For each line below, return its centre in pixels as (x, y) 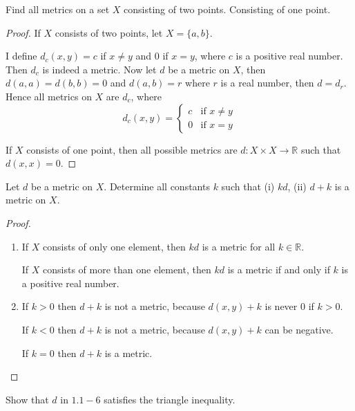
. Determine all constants (157, 186)
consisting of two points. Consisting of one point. (227, 9)
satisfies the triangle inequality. (170, 399)
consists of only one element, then (114, 246)
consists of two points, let (109, 32)
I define (21, 56)
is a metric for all (239, 246)
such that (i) (248, 186)
